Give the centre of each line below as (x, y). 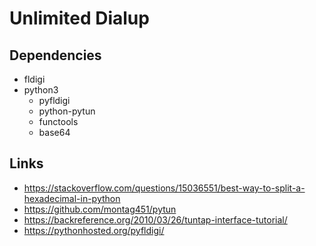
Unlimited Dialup (79, 18)
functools (58, 121)
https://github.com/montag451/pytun (100, 209)
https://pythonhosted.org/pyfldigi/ (94, 230)
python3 (41, 90)
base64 (54, 132)
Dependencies (55, 55)
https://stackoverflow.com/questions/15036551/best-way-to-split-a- (164, 188)
